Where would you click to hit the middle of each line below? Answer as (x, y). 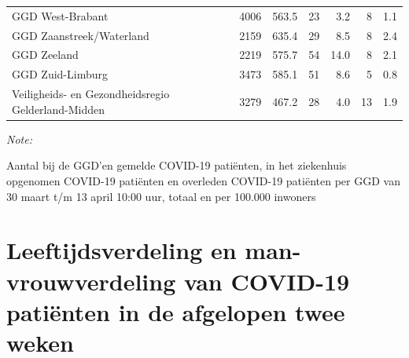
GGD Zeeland (45, 55)
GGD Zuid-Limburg (60, 74)
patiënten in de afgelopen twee (176, 311)
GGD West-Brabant (60, 15)
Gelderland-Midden (59, 109)
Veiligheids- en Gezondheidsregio (91, 94)
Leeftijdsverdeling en (122, 250)
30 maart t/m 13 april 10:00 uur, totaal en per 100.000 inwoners (161, 196)
